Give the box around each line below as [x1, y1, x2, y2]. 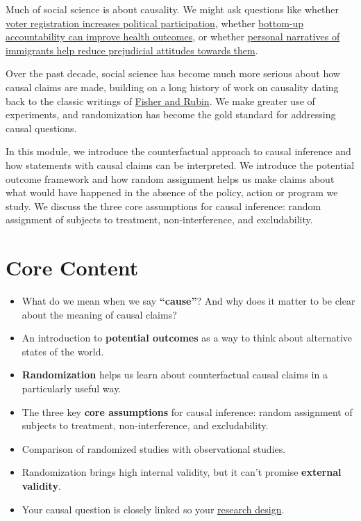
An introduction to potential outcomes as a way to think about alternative [22, 330, 352, 345]
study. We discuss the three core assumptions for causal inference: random [6, 198, 321, 213]
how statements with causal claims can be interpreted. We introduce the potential [6, 157, 355, 172]
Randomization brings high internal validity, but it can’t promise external [22, 465, 342, 479]
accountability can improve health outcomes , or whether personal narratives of [6, 29, 340, 44]
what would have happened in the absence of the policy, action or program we [6, 185, 338, 200]
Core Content [6, 253, 139, 282]
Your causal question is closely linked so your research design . [22, 502, 285, 516]
